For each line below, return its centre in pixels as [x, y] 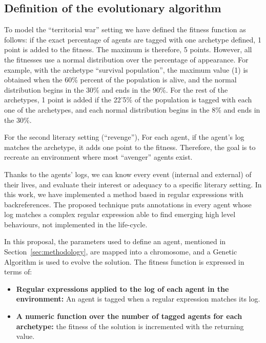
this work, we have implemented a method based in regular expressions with [124, 194]
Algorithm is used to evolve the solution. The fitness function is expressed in [124, 261]
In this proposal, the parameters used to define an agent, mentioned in [115, 241]
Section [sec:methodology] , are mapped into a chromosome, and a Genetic [121, 252]
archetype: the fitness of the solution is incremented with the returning [130, 326]
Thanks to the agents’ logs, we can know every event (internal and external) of [128, 174]
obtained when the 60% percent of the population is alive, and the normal [120, 80]
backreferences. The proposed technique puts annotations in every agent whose [128, 204]
